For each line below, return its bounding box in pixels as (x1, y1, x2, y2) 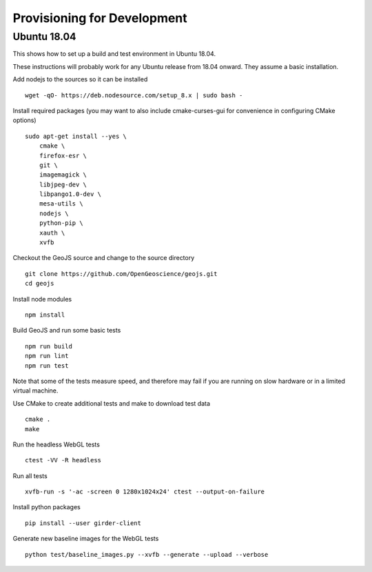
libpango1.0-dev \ (39, 190, 102, 198)
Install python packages (12, 503, 81, 511)
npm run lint (25, 352, 69, 360)
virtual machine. (12, 386, 59, 395)
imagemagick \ (39, 171, 87, 179)
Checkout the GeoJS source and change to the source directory (12, 254, 195, 262)
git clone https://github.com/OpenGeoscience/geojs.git (25, 270, 218, 277)
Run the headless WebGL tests (12, 440, 100, 448)
